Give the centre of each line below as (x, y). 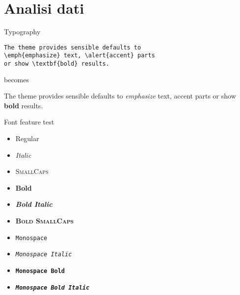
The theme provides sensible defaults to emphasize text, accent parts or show (120, 96)
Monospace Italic (44, 255)
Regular (27, 138)
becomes (17, 79)
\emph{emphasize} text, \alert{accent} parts (80, 56)
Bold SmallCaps (44, 221)
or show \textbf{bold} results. (57, 64)
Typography (22, 32)
